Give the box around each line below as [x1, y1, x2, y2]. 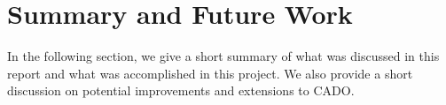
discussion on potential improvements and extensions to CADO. [7, 81, 355, 100]
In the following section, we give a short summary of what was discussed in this [7, 47, 440, 65]
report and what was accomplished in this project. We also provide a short [7, 64, 413, 82]
